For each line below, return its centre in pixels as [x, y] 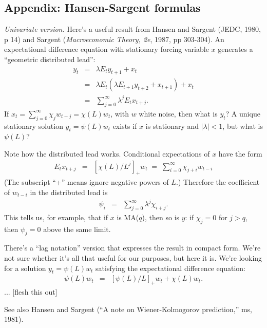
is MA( [128, 217]
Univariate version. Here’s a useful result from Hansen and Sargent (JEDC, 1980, [132, 29]
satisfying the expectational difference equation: [170, 268]
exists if [125, 126]
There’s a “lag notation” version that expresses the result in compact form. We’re [132, 248]
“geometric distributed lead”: [50, 59]
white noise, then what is [178, 113]
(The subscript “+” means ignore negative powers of [87, 182]
